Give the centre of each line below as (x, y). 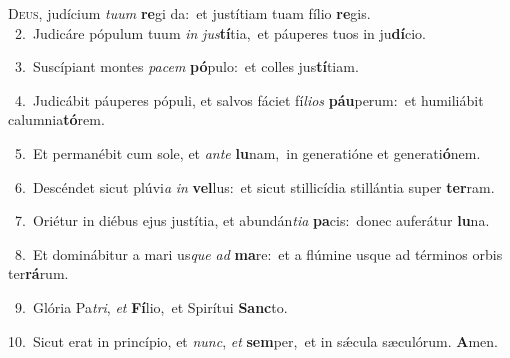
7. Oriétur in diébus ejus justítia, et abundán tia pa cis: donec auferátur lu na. (252, 220)
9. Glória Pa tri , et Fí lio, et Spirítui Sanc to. (151, 306)
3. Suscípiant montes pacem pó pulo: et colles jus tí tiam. (186, 66)
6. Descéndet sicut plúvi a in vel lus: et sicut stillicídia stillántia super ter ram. (254, 186)
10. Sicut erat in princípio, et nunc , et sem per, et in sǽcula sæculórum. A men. (253, 340)
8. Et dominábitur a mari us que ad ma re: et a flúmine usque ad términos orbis (258, 253)
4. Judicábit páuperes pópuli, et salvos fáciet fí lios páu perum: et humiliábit (249, 99)
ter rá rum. (38, 273)
